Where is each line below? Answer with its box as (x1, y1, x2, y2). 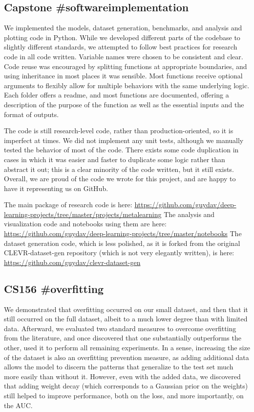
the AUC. (4, 400, 33, 410)
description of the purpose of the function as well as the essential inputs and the (4, 99, 244, 109)
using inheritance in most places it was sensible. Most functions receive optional (4, 71, 243, 81)
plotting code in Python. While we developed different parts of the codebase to (4, 32, 240, 42)
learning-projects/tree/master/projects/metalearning (4, 209, 162, 219)
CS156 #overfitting (4, 281, 104, 296)
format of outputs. (4, 109, 59, 119)
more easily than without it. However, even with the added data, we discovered (4, 371, 241, 381)
